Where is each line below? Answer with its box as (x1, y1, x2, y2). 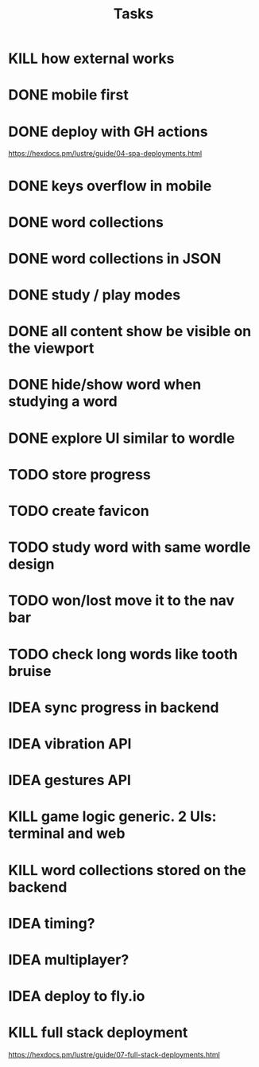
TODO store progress (8, 465, 151, 483)
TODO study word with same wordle (8, 538, 251, 557)
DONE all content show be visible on (8, 322, 252, 341)
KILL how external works (8, 49, 175, 68)
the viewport (8, 339, 95, 358)
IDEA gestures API (8, 772, 131, 789)
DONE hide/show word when (8, 376, 202, 394)
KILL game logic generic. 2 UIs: (8, 807, 217, 826)
